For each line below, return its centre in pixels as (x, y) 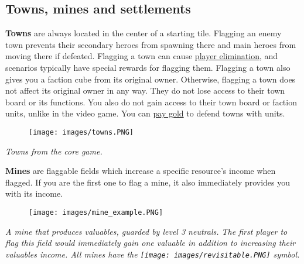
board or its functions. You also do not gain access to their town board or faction (151, 102)
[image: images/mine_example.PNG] (96, 212)
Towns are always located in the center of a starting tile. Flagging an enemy (144, 33)
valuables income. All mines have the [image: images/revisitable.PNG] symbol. (153, 254)
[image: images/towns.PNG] (81, 132)
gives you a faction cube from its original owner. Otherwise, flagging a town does (151, 79)
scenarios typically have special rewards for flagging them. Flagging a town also (148, 67)
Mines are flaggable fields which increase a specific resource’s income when (141, 171)
